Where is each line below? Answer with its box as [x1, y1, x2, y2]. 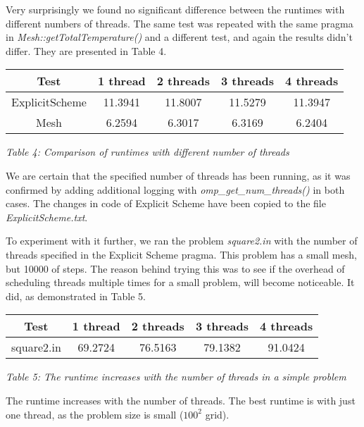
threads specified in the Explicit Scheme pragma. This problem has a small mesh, [6, 247, 357, 261]
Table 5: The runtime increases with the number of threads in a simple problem [6, 369, 346, 384]
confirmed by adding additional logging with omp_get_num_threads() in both [6, 182, 345, 197]
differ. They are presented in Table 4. [6, 43, 167, 58]
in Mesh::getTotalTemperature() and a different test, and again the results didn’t [6, 30, 353, 44]
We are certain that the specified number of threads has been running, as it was [6, 168, 351, 182]
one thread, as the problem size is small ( [6, 407, 184, 421]
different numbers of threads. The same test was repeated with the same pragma [6, 16, 353, 30]
